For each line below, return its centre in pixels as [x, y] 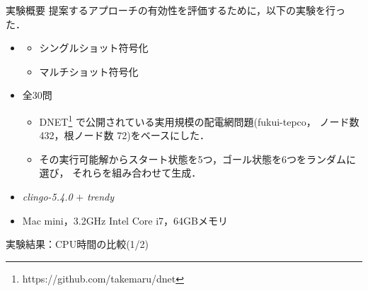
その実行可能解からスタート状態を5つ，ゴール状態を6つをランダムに [197, 159]
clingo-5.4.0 [47, 196]
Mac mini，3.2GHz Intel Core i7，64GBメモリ [125, 220]
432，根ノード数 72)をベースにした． [125, 135]
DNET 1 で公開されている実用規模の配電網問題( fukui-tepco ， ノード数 [199, 120]
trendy [100, 196]
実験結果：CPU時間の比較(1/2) [77, 244]
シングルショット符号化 [94, 48]
